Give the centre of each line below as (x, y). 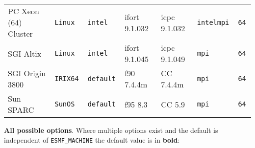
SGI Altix (25, 53)
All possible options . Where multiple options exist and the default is (111, 130)
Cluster (20, 33)
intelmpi (213, 22)
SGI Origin (27, 73)
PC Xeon (24, 11)
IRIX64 (67, 79)
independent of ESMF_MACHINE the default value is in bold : (92, 139)
